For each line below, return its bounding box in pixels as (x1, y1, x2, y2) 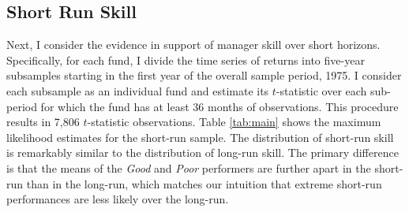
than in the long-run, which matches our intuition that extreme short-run (26, 175, 382, 192)
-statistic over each (276, 82, 367, 99)
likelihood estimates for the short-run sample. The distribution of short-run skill (6, 128, 394, 145)
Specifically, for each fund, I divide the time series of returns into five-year (6, 51, 365, 68)
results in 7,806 (6, 113, 80, 130)
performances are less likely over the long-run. (6, 191, 229, 207)
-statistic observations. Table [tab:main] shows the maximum (87, 113, 381, 130)
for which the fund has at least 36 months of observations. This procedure (40, 98, 399, 114)
